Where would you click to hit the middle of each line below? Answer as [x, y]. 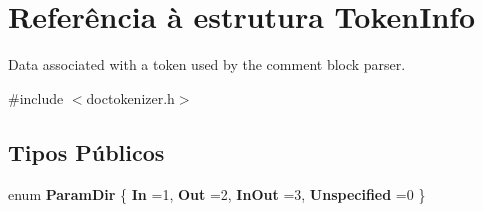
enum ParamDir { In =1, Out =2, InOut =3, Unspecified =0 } [217, 193]
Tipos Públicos [86, 151]
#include [36, 97]
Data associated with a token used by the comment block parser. [207, 64]
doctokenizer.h [130, 97]
